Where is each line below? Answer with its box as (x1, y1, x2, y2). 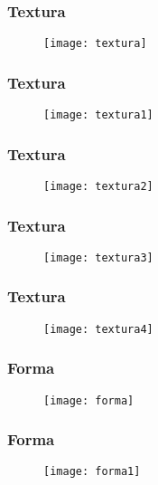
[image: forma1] (43, 465, 141, 479)
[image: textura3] (43, 251, 153, 264)
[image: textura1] (43, 109, 153, 122)
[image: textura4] (43, 322, 153, 336)
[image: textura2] (43, 179, 153, 193)
